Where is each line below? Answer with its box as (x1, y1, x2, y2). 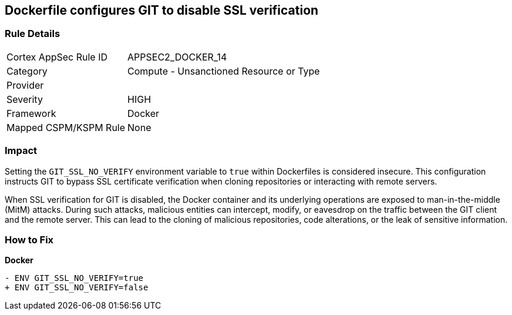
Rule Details (5, 28, 60, 40)
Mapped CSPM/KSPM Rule (6, 121, 126, 133)
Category (6, 65, 48, 77)
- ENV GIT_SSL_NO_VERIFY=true (5, 273, 144, 283)
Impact (5, 145, 38, 157)
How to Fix (5, 233, 54, 246)
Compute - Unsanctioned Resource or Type (127, 65, 320, 77)
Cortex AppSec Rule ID (6, 51, 108, 63)
